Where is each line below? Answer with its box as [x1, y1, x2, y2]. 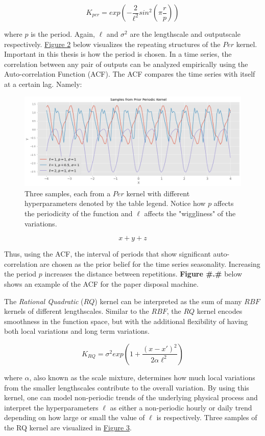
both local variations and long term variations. [4, 326, 150, 336]
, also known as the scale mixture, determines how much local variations [29, 372, 255, 382]
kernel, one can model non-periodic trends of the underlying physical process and [4, 392, 258, 403]
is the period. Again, [31, 29, 95, 39]
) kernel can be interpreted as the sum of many [94, 295, 242, 306]
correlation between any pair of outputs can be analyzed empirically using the [4, 58, 248, 69]
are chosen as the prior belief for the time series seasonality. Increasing [40, 258, 260, 269]
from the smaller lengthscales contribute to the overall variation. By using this [4, 382, 249, 393]
